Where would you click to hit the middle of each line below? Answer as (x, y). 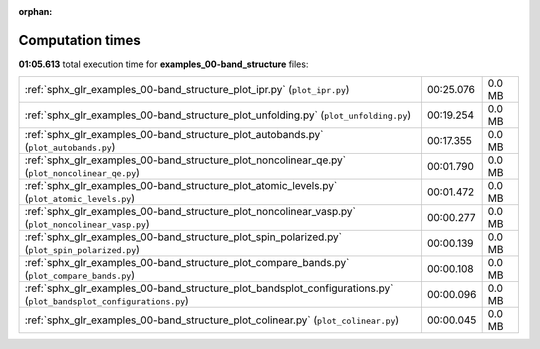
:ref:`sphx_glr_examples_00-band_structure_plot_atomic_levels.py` (181, 186)
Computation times (79, 40)
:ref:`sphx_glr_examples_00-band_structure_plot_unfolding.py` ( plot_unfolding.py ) (218, 115)
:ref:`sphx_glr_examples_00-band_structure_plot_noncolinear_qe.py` (185, 160)
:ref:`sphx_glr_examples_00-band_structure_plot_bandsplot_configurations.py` (209, 288)
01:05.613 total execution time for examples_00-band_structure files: (163, 64)
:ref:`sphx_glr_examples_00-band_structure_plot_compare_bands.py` (187, 263)
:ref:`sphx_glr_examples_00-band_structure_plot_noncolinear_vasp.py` (190, 212)
